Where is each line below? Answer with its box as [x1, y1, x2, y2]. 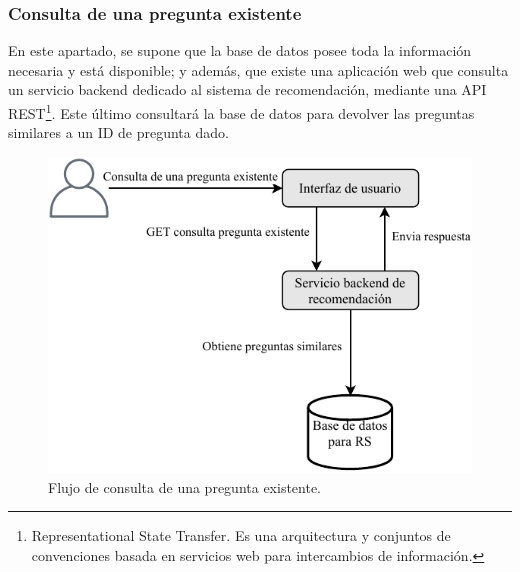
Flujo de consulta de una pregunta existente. [48, 476, 322, 497]
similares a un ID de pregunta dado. [8, 122, 229, 143]
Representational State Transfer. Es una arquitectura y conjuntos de [31, 525, 451, 546]
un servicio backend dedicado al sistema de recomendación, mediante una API [8, 79, 487, 100]
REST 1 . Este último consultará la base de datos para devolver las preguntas [8, 100, 475, 123]
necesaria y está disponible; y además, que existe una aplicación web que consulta [8, 59, 509, 80]
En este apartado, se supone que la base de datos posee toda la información [8, 40, 472, 61]
